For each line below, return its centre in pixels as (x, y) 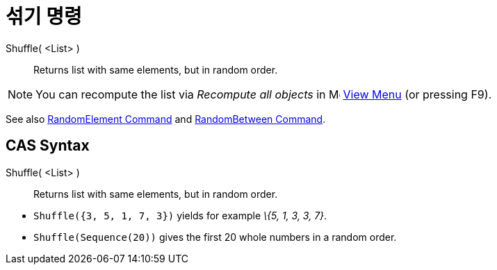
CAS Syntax (48, 146)
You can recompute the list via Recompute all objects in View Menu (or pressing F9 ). (264, 94)
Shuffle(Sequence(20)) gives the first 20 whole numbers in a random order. (215, 237)
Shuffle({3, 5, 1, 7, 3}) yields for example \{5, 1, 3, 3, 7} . (180, 215)
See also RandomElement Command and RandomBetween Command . (166, 119)
